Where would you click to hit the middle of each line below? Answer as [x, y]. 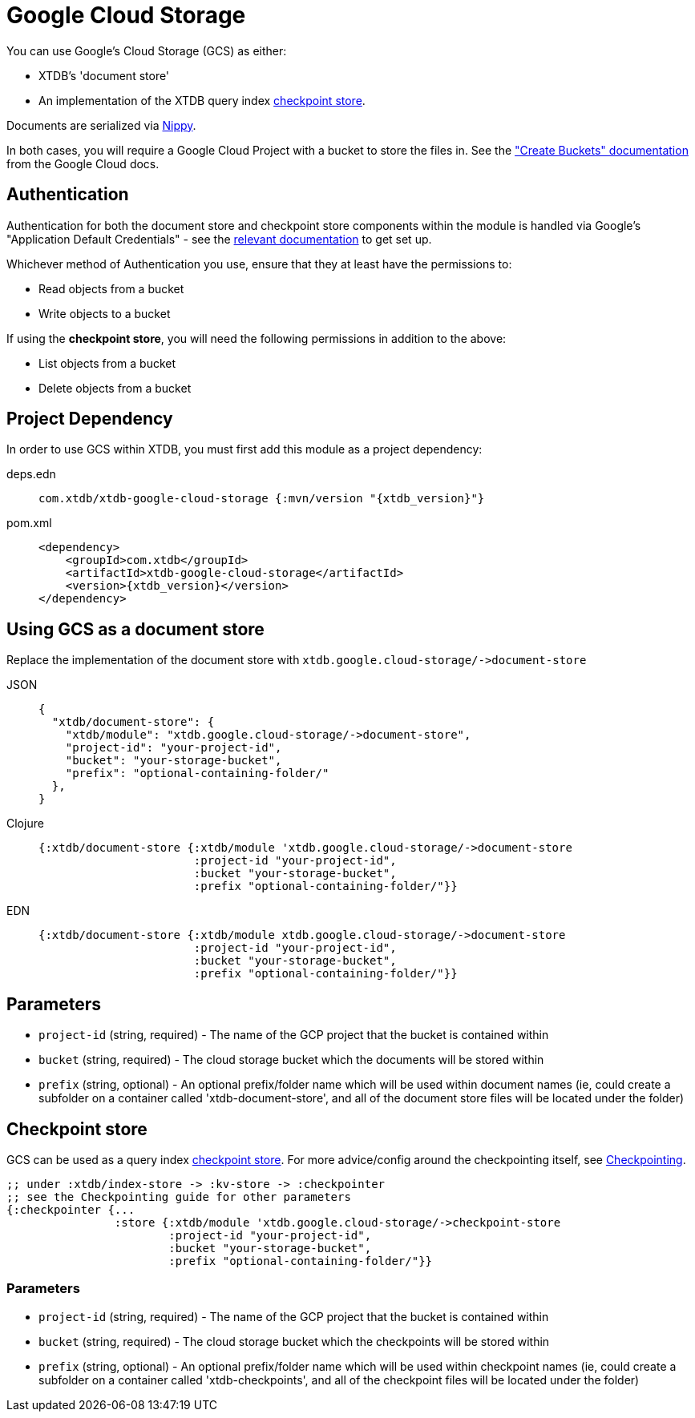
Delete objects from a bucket [115, 388]
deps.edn [31, 474]
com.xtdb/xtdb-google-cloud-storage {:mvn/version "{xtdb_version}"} [262, 499]
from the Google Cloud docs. [83, 163]
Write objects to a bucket [105, 313]
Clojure [25, 824]
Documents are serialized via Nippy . [101, 125]
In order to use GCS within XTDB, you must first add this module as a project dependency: [244, 449]
